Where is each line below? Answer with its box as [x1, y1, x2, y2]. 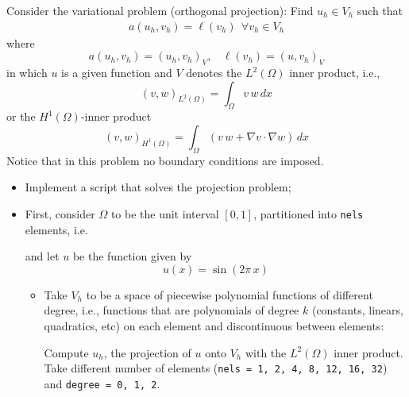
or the [6, 108, 36, 125]
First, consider [25, 205, 95, 222]
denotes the [186, 64, 242, 81]
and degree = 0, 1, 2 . [44, 375, 160, 391]
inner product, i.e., [289, 64, 380, 81]
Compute [44, 344, 89, 360]
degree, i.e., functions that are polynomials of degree [44, 302, 299, 318]
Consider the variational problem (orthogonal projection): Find [6, 2, 314, 18]
